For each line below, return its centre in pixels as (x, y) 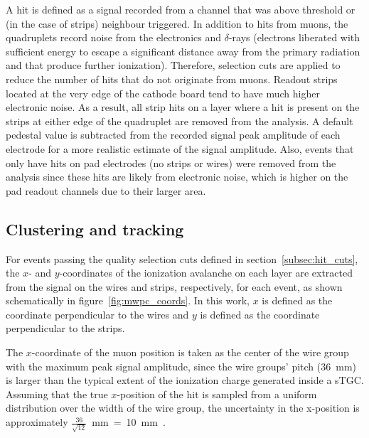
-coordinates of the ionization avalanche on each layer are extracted (206, 273)
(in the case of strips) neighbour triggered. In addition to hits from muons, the (177, 23)
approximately (37, 422)
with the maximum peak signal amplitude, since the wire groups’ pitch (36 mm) (181, 366)
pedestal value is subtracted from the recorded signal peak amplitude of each (173, 135)
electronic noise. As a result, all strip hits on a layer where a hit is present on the (183, 107)
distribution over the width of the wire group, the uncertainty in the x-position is (183, 408)
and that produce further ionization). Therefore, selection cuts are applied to (173, 65)
